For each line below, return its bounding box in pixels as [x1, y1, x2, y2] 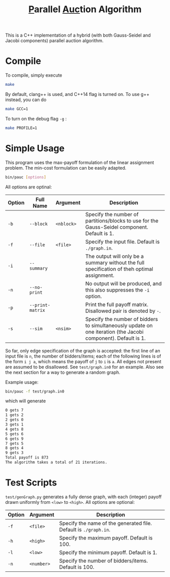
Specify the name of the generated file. [59, 520, 152, 527]
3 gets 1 [5, 422, 24, 427]
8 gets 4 [5, 445, 24, 451]
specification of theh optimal [85, 265, 153, 272]
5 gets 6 [5, 431, 24, 436]
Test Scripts [5, 477, 57, 489]
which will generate [5, 398, 46, 404]
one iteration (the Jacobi [85, 328, 144, 335]
